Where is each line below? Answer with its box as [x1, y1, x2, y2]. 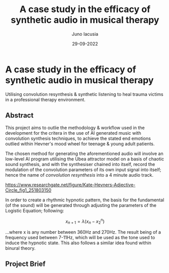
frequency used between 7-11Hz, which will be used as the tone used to [5, 234, 155, 240]
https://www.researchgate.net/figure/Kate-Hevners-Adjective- [5, 182, 136, 188]
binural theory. [5, 245, 36, 251]
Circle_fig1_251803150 [5, 187, 52, 193]
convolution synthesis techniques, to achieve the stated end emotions [5, 135, 151, 141]
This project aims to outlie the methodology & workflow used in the [5, 125, 145, 131]
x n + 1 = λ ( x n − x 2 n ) [65, 217, 105, 225]
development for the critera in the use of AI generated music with [5, 130, 142, 136]
